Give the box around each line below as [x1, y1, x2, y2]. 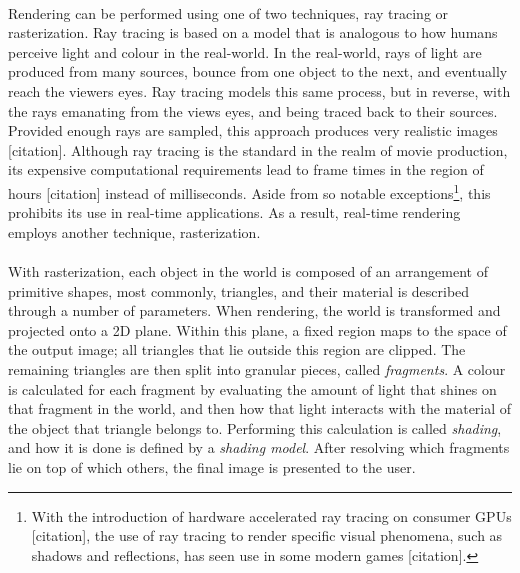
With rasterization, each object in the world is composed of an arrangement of [8, 260, 488, 281]
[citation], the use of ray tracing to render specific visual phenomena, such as [31, 525, 503, 546]
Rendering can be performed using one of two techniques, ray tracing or [8, 2, 449, 23]
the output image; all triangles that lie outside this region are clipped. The [8, 339, 466, 360]
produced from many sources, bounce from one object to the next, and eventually [8, 61, 508, 82]
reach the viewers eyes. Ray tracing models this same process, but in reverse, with [8, 80, 511, 101]
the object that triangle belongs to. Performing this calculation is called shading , [8, 417, 502, 438]
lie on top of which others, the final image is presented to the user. [8, 456, 416, 477]
